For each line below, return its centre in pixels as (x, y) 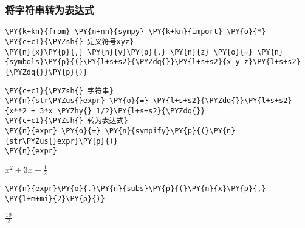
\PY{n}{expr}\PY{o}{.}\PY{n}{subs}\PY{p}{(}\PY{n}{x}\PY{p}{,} (135, 189)
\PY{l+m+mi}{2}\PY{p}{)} (55, 199)
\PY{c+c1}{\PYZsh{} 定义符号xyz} (70, 42)
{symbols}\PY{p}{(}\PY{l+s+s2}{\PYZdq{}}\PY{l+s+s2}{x (118, 62)
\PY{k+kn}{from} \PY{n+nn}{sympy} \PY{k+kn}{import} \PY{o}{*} (135, 32)
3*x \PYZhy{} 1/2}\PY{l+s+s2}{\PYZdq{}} (122, 111)
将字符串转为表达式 (50, 9)
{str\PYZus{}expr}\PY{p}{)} (62, 141)
